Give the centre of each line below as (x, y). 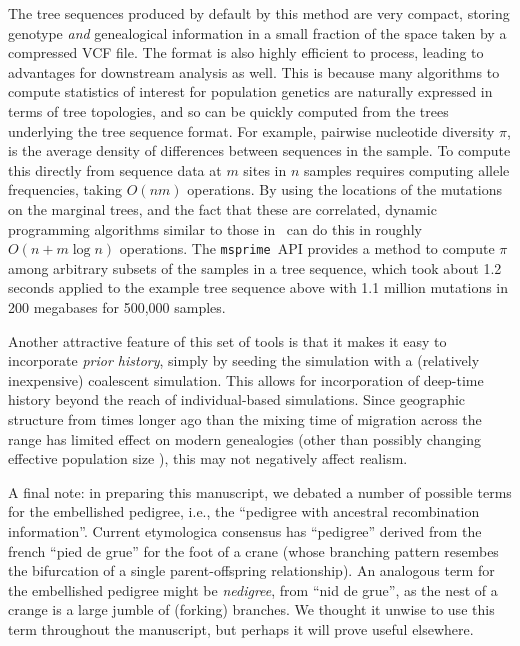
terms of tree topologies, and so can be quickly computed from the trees (228, 110)
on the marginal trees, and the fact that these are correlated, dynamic (222, 208)
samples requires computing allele (407, 169)
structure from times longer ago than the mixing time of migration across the (245, 418)
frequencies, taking (65, 189)
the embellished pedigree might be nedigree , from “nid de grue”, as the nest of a (253, 589)
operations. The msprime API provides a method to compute (307, 248)
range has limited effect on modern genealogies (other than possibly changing (244, 438)
